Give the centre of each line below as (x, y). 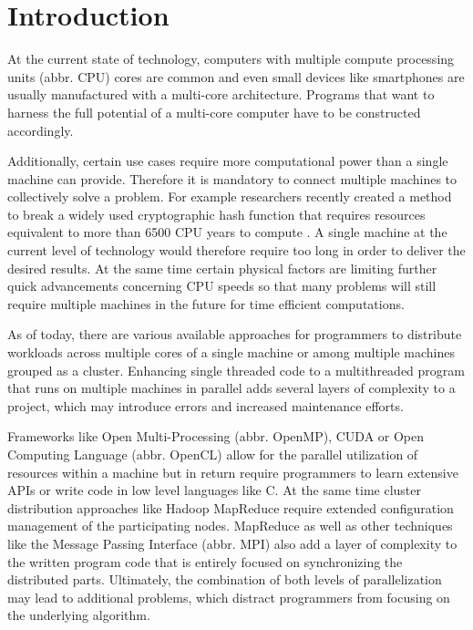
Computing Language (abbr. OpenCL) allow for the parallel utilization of (213, 454)
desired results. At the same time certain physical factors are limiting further (222, 268)
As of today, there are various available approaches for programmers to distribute (235, 334)
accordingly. (41, 130)
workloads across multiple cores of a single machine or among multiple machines (231, 352)
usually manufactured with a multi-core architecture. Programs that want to (221, 94)
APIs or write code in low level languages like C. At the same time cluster (214, 490)
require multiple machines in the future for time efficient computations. (206, 303)
